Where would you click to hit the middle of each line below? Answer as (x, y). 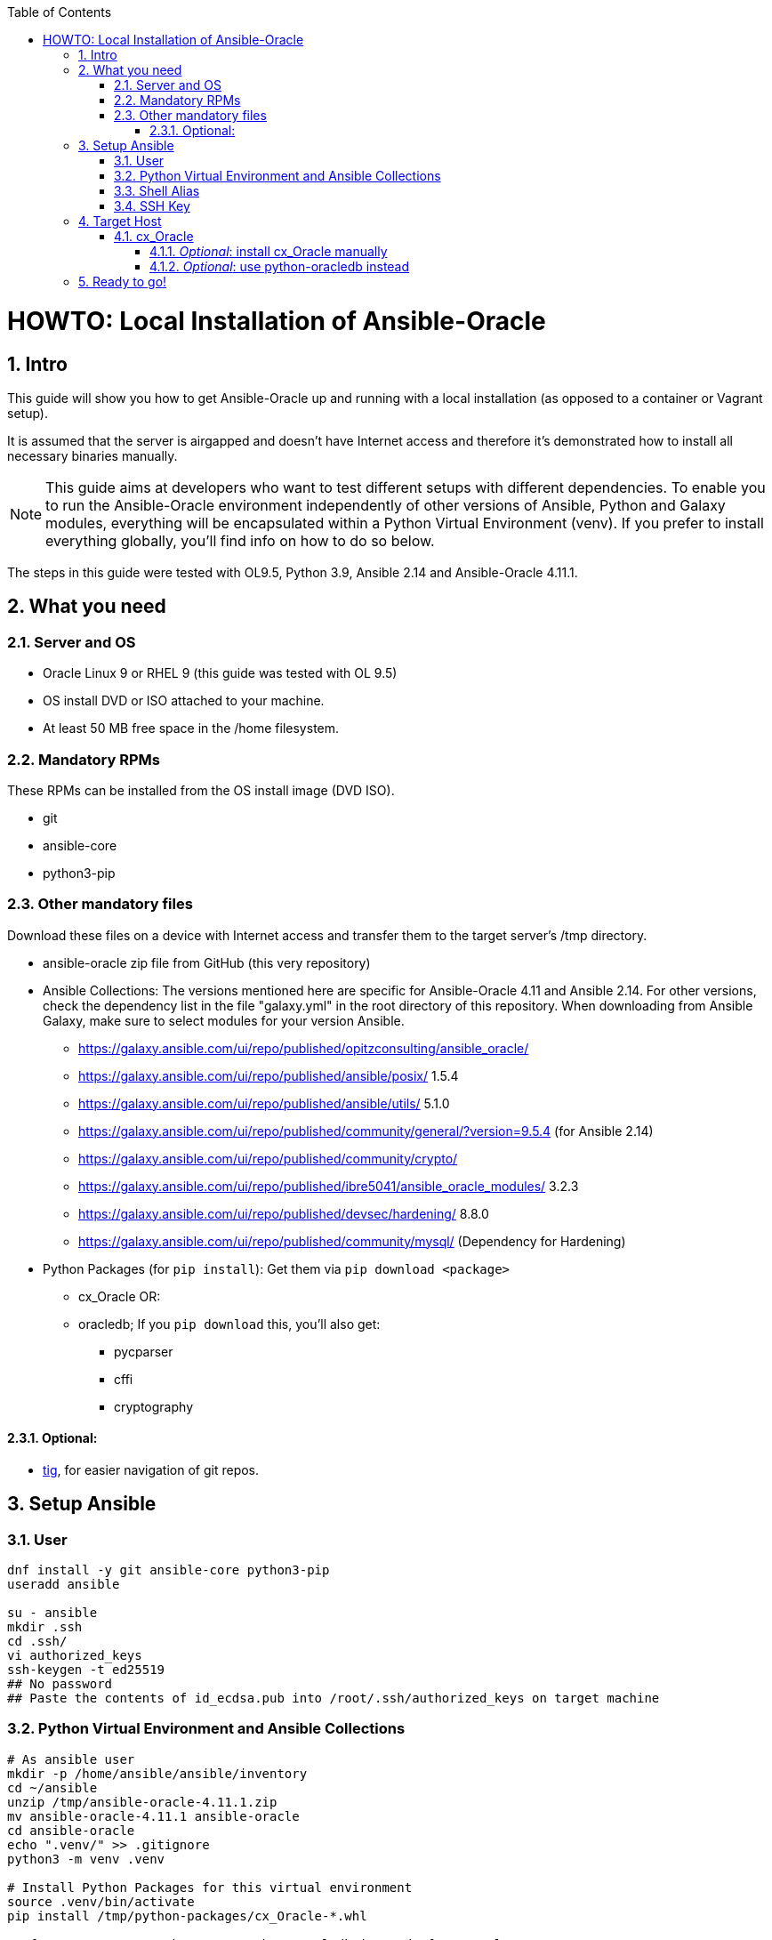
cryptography (153, 1406)
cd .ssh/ (37, 1642)
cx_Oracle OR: (120, 1296)
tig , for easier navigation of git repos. (151, 1469)
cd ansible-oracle (71, 1830)
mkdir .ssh (45, 1627)
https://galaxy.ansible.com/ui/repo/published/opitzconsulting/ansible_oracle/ (304, 1048)
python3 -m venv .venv (86, 1859)
